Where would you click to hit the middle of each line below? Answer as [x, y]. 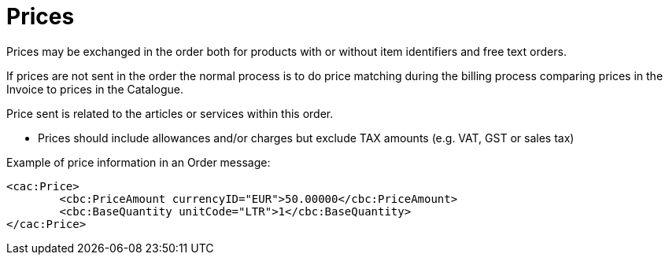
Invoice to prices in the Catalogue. [95, 89]
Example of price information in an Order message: [139, 162]
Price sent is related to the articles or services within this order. [170, 113]
